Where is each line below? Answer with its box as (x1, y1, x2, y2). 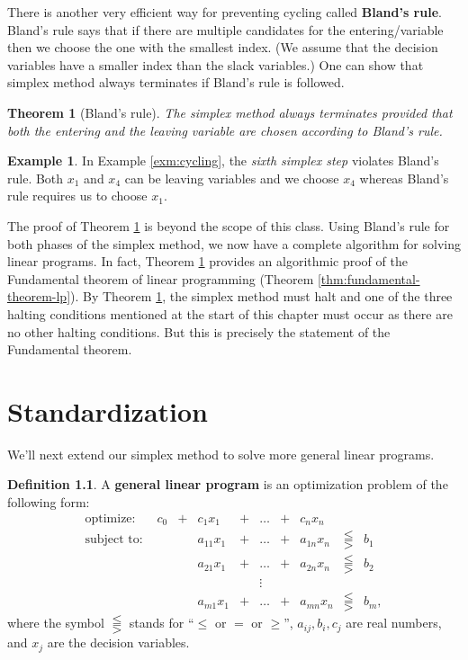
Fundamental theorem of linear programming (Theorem (7, 269, 314, 288)
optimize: (85, 512, 136, 525)
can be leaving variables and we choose (124, 168, 339, 187)
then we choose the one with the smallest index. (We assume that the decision (7, 38, 438, 57)
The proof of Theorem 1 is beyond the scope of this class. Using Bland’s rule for (7, 216, 450, 235)
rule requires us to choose (7, 186, 148, 205)
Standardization (7, 392, 208, 429)
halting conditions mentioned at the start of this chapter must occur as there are (7, 304, 453, 323)
